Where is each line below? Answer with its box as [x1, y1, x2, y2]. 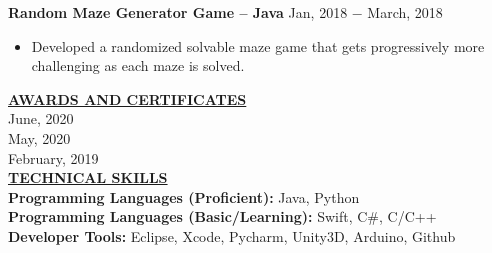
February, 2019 [8, 147, 99, 168]
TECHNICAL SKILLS [8, 167, 168, 188]
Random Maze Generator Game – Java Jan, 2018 [8, 2, 348, 22]
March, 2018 [367, 2, 443, 22]
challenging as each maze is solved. [31, 55, 245, 76]
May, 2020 [8, 127, 71, 148]
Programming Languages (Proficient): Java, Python [8, 186, 360, 207]
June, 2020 [8, 108, 74, 129]
